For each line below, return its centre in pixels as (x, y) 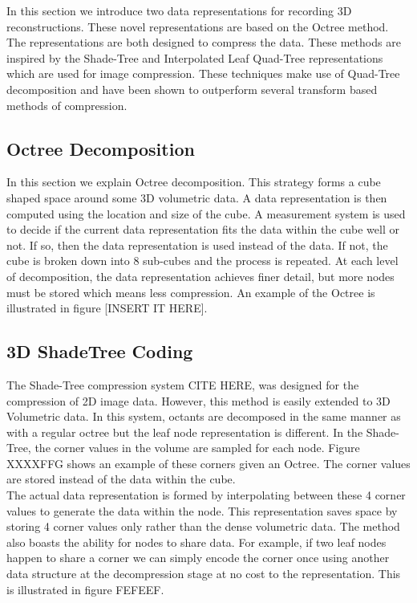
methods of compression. (67, 105)
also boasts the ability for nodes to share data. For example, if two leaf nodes (196, 542)
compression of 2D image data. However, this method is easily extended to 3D (198, 400)
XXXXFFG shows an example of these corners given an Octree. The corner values (208, 463)
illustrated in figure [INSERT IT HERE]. (107, 308)
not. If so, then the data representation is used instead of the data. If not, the (197, 244)
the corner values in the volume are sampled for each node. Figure (197, 448)
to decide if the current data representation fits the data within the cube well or (203, 229)
